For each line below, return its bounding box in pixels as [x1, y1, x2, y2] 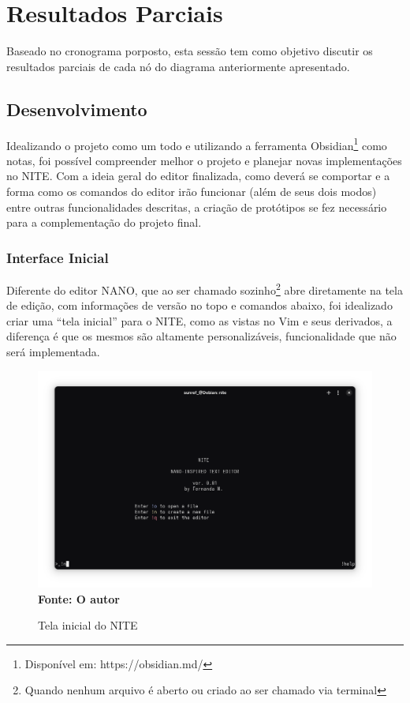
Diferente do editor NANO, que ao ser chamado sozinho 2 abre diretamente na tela [6, 279, 403, 298]
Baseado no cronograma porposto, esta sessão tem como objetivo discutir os [6, 43, 373, 59]
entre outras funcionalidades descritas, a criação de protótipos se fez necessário [6, 198, 387, 215]
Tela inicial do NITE [38, 617, 138, 633]
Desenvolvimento [6, 96, 147, 121]
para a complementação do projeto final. [6, 214, 202, 231]
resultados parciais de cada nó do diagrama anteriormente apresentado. [6, 58, 350, 74]
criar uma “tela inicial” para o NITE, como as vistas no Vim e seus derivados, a [6, 312, 393, 329]
